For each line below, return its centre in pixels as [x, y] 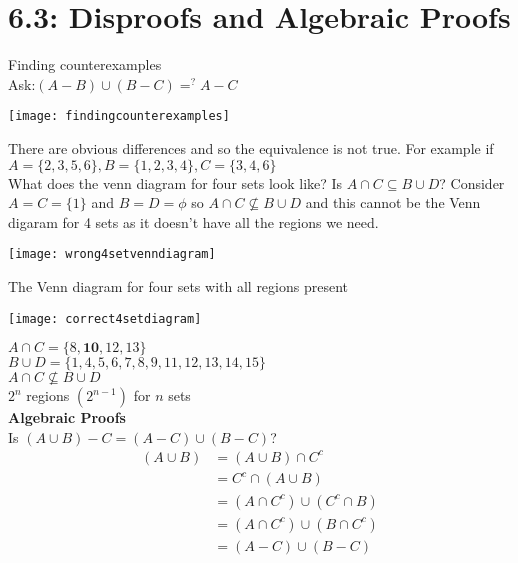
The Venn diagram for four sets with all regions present [178, 286]
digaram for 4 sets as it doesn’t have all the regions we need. [193, 221]
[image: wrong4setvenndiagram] [112, 254]
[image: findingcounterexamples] [119, 116]
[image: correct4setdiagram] [105, 318]
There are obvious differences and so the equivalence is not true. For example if [251, 147]
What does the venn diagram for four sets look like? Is [175, 182]
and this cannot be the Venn [393, 202]
